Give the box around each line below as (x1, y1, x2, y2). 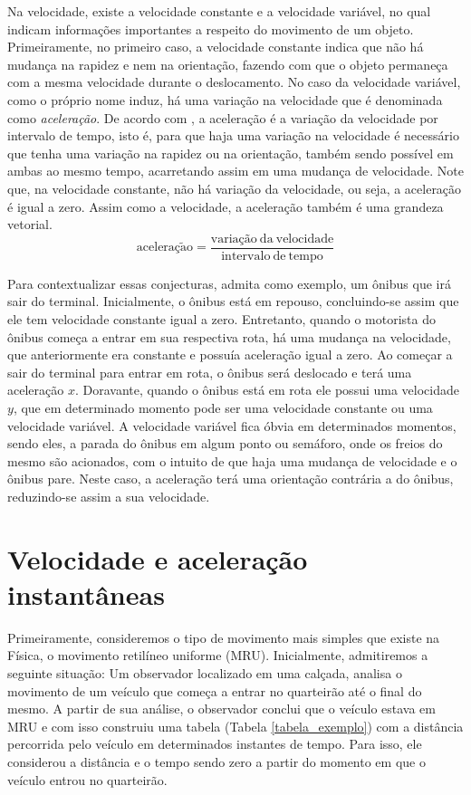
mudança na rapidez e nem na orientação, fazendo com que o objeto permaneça (7, 54, 448, 73)
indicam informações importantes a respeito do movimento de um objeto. (7, 19, 414, 38)
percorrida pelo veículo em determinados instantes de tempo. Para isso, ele (7, 734, 422, 753)
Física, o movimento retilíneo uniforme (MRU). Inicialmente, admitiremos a (7, 646, 428, 665)
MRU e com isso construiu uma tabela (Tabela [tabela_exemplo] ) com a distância (7, 716, 464, 735)
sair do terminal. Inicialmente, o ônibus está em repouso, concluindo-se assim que (7, 292, 459, 311)
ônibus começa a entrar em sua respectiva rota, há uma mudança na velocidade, (7, 327, 451, 346)
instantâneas (7, 575, 165, 612)
